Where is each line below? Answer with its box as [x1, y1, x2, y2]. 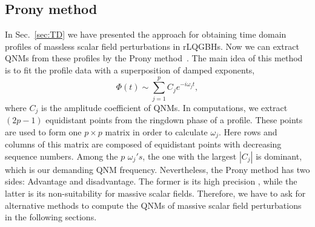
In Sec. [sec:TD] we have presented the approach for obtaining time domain [5, 28, 287, 41]
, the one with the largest [142, 149, 237, 162]
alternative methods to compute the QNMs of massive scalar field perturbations [5, 198, 302, 211]
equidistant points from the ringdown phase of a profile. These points [45, 113, 303, 126]
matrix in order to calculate [105, 125, 208, 138]
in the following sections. [5, 211, 97, 223]
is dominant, [256, 149, 302, 162]
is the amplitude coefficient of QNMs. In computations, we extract [41, 101, 288, 113]
